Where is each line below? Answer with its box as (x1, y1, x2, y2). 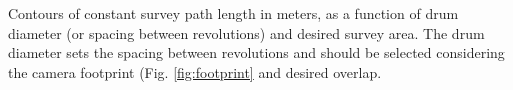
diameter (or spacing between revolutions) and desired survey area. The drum (8, 22, 485, 43)
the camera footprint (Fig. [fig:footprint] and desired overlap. (8, 61, 382, 82)
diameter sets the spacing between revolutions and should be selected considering (8, 42, 505, 63)
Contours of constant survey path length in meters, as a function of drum (8, 3, 459, 23)
